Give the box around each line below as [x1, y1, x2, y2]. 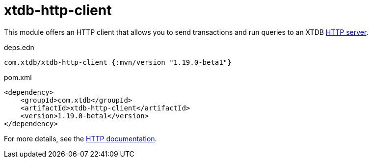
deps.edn [4, 43, 34, 52]
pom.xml [4, 73, 32, 81]
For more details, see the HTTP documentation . [4, 134, 157, 143]
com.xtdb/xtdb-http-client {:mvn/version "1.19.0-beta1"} [4, 58, 232, 66]
